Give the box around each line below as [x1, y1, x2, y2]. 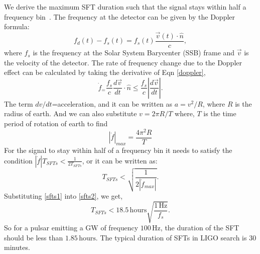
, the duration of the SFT [160, 222, 239, 233]
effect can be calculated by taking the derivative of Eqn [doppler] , [4, 67, 206, 77]
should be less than [4, 232, 63, 242]
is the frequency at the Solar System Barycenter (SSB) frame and [33, 47, 235, 58]
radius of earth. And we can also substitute [4, 108, 137, 119]
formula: [4, 21, 30, 32]
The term [4, 98, 33, 109]
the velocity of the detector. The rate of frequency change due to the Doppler [4, 57, 242, 67]
